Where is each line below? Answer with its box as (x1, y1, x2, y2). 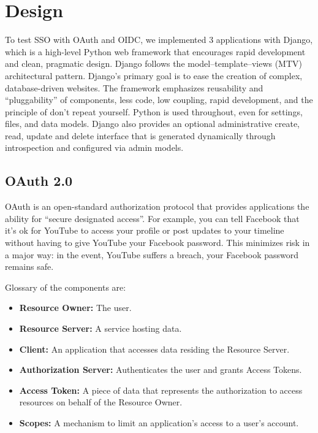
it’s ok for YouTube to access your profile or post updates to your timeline (5, 224, 284, 237)
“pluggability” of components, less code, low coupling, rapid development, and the (5, 93, 313, 106)
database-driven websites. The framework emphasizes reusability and (5, 81, 263, 94)
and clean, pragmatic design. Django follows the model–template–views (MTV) (5, 57, 303, 70)
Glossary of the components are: (5, 280, 126, 293)
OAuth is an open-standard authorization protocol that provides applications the (5, 200, 309, 213)
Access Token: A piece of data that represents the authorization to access (19, 383, 303, 396)
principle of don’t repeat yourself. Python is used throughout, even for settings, (5, 105, 303, 118)
